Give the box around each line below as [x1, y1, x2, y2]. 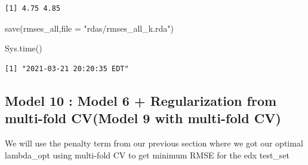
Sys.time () [5, 42, 42, 54]
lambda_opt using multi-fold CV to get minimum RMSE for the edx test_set [5, 148, 290, 161]
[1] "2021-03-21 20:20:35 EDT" [5, 64, 129, 73]
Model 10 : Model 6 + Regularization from [5, 91, 277, 109]
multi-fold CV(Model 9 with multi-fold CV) [5, 109, 281, 127]
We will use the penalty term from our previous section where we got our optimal [5, 136, 303, 149]
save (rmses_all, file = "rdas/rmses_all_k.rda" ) [5, 22, 174, 34]
